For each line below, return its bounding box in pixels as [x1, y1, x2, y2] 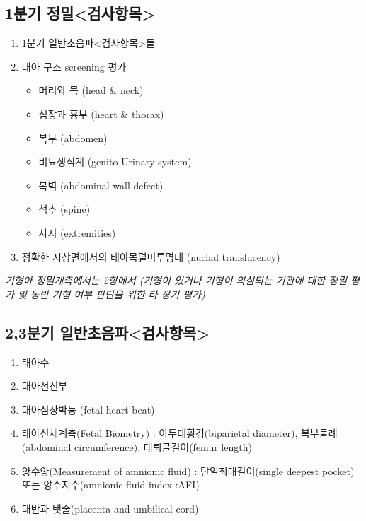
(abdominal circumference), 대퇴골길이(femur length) [21, 439, 252, 454]
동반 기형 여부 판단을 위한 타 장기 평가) [30, 286, 205, 301]
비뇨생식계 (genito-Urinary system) [38, 154, 192, 169]
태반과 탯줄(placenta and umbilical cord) [21, 500, 199, 515]
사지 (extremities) [38, 225, 116, 240]
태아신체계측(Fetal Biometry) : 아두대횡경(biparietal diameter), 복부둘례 [21, 426, 338, 440]
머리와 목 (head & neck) [38, 83, 144, 98]
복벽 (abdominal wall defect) [38, 177, 164, 192]
